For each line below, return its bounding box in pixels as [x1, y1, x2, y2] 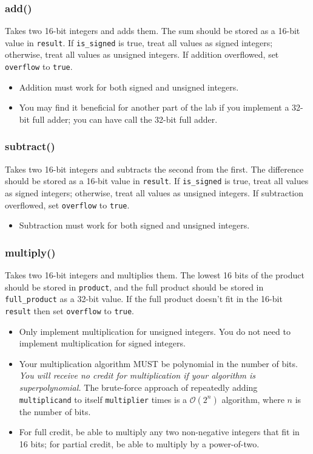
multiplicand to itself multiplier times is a [19, 393, 187, 405]
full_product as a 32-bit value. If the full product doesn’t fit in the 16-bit [5, 292, 283, 305]
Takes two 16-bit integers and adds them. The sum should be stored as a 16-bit [5, 24, 300, 37]
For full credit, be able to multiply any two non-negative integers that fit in [19, 425, 300, 438]
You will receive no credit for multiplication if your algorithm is [19, 369, 256, 382]
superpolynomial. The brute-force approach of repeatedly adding [19, 380, 258, 393]
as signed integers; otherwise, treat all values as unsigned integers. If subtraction [5, 186, 304, 199]
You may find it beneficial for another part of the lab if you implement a [19, 101, 289, 114]
